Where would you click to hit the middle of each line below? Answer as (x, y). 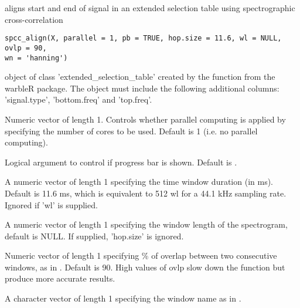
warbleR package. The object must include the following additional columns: (142, 88)
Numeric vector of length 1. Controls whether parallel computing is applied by (145, 119)
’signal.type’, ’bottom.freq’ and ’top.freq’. (79, 99)
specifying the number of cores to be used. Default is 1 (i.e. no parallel (131, 131)
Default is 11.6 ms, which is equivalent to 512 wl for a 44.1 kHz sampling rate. (146, 193)
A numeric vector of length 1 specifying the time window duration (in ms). (139, 182)
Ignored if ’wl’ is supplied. (51, 204)
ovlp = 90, (26, 48)
